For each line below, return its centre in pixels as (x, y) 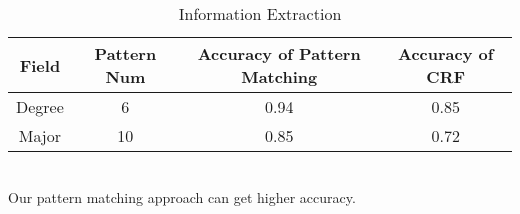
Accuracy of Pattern (279, 53)
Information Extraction (260, 13)
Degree (40, 106)
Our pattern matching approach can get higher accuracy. (182, 196)
